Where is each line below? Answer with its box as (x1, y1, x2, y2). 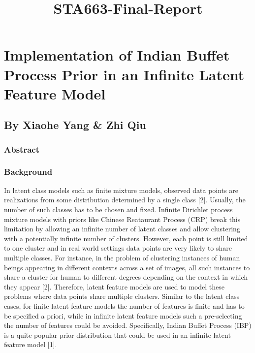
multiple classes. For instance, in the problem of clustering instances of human (4, 252, 240, 262)
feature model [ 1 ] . (4, 339, 57, 350)
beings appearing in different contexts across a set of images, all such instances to (4, 262, 250, 272)
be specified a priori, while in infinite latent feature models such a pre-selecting (4, 310, 242, 321)
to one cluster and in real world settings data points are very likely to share (4, 243, 232, 253)
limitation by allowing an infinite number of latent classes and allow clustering (4, 224, 240, 234)
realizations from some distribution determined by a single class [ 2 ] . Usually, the (4, 194, 246, 205)
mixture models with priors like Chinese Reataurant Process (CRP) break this (4, 214, 241, 224)
